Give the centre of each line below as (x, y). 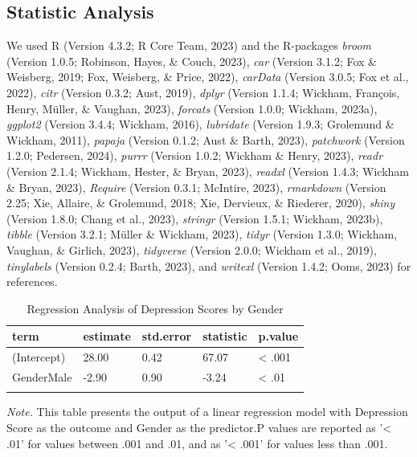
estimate (107, 336)
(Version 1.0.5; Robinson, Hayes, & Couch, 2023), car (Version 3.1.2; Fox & (192, 61)
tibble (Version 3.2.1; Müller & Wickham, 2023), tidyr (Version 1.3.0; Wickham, (202, 234)
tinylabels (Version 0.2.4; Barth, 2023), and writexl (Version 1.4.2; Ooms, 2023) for (209, 265)
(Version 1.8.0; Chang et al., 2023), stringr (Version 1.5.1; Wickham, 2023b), (195, 218)
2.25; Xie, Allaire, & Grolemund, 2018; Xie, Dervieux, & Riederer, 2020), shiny (201, 203)
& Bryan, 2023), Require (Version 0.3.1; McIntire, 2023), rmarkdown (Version (196, 187)
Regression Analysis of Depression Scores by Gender (155, 308)
